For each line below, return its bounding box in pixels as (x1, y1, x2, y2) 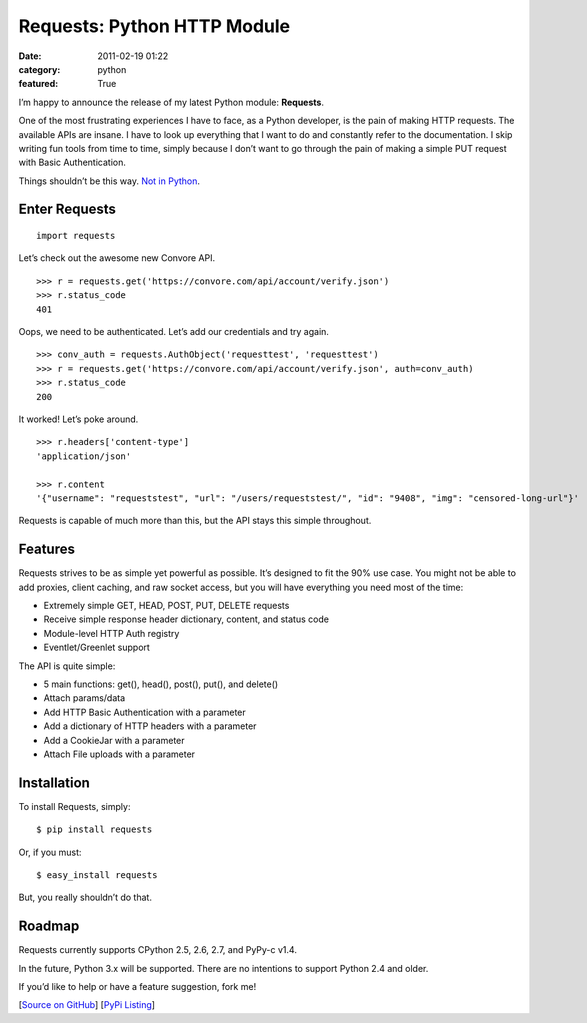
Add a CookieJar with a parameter (43, 734, 185, 746)
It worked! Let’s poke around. (18, 413, 139, 425)
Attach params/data (43, 692, 126, 704)
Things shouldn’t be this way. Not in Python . (18, 175, 200, 187)
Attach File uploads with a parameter (43, 748, 195, 760)
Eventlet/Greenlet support (43, 641, 150, 654)
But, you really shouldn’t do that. (18, 891, 152, 904)
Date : (18, 50, 42, 62)
